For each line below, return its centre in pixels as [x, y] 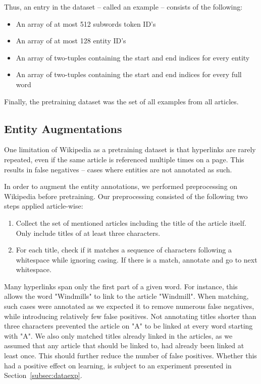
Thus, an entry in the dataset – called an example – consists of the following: [123, 7]
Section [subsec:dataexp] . [43, 375]
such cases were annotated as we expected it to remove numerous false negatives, [129, 306]
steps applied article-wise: [44, 206]
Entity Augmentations [63, 128]
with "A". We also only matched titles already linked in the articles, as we [118, 335]
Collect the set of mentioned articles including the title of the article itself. [131, 222]
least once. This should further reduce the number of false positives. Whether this [130, 356]
